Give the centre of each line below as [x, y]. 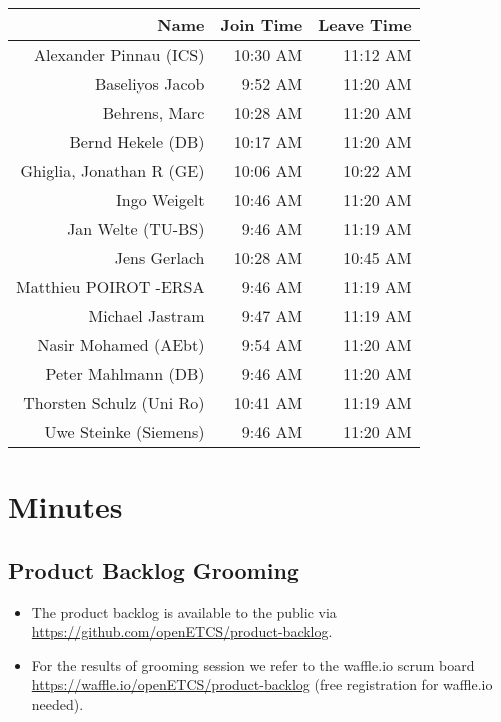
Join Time [261, 24]
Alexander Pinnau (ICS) [119, 54]
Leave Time [365, 24]
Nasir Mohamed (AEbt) [121, 344]
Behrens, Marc [153, 112]
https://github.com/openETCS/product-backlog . [182, 631]
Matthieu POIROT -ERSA [110, 286]
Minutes [65, 506]
